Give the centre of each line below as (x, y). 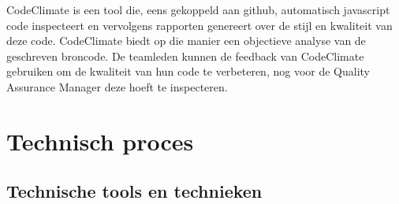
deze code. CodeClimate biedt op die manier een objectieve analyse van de (186, 41)
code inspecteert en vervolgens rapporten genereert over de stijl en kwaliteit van (199, 25)
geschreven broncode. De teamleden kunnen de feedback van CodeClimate (185, 56)
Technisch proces (100, 141)
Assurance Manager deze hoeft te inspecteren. (117, 86)
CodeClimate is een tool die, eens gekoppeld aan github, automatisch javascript (198, 9)
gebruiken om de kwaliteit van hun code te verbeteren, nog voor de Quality (188, 71)
